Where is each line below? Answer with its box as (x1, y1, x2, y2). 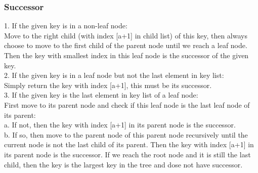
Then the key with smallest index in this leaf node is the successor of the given (4, 50, 249, 60)
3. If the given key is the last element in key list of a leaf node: (4, 90, 198, 100)
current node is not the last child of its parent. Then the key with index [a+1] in (4, 139, 254, 150)
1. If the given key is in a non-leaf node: (4, 20, 127, 31)
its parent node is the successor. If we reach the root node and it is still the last (4, 149, 251, 159)
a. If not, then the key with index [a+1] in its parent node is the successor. (4, 119, 236, 130)
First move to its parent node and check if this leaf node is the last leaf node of (4, 99, 250, 110)
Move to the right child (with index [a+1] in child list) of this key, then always (4, 30, 247, 40)
